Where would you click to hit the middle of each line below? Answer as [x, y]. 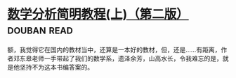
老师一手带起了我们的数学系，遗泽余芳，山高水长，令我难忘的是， [127, 58]
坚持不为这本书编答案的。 [56, 67]
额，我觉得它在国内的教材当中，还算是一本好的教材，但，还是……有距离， [114, 49]
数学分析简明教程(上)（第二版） [98, 14]
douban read [40, 30]
